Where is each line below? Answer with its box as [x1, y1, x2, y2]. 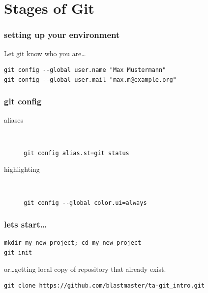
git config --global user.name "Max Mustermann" [4, 66, 166, 74]
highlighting [4, 164, 40, 174]
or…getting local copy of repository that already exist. [4, 263, 166, 274]
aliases [4, 114, 24, 125]
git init [4, 249, 32, 256]
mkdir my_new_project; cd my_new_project [4, 239, 142, 247]
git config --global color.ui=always [24, 199, 147, 206]
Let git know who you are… [4, 48, 86, 58]
